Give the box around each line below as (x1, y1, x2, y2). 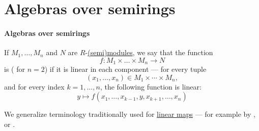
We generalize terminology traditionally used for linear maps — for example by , (4, 109, 255, 119)
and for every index (4, 81, 65, 92)
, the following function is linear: (100, 81, 202, 92)
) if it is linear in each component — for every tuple (44, 64, 207, 74)
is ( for (4, 64, 25, 74)
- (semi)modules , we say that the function (85, 47, 213, 58)
